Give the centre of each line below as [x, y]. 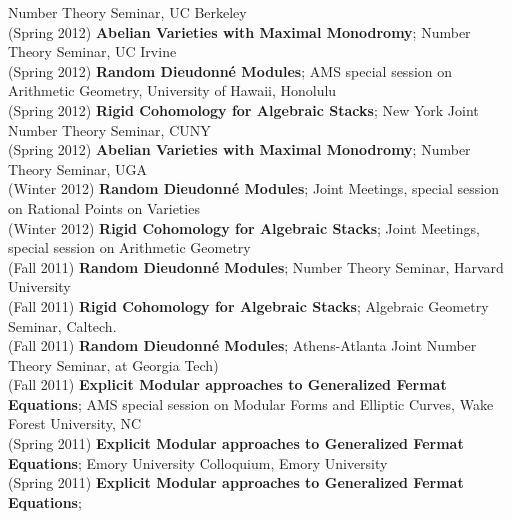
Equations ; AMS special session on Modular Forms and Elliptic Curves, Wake [251, 403]
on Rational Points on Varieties [104, 207]
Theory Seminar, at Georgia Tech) [113, 364]
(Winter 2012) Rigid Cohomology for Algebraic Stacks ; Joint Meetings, [244, 227]
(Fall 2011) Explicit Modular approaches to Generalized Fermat [227, 384]
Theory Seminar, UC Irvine [92, 51]
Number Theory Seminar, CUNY [109, 129]
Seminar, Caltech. [62, 325]
